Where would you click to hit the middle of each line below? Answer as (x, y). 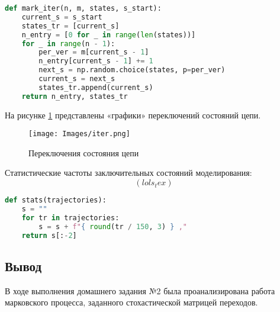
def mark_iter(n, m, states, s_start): (83, 8)
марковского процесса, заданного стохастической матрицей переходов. (131, 302)
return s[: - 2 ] (49, 235)
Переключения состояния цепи (84, 152)
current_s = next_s (77, 79)
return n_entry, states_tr (75, 96)
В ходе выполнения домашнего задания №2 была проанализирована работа (140, 290)
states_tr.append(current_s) (96, 87)
